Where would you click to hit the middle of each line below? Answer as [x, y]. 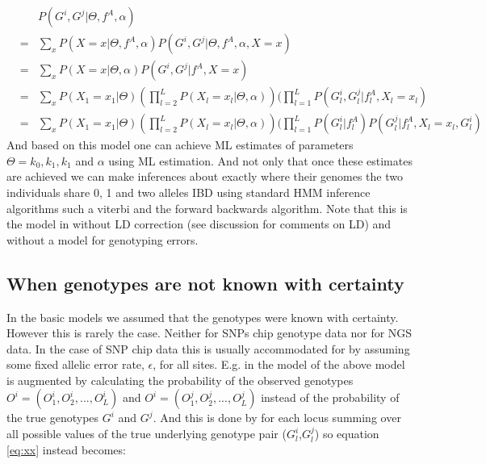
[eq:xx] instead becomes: [66, 449]
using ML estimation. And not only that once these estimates [260, 160]
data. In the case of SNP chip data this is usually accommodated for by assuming [208, 348]
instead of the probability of [330, 397]
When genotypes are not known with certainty [205, 283]
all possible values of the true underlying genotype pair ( [147, 434]
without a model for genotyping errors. [103, 239]
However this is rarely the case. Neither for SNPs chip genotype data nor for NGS [209, 333]
